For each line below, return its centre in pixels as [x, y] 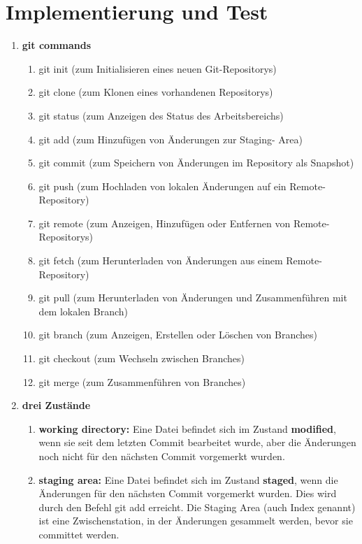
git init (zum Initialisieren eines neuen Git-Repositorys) [158, 68]
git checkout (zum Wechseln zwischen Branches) [142, 358]
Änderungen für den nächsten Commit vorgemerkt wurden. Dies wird [188, 493]
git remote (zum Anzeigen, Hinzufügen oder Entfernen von [165, 223]
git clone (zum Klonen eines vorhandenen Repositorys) [156, 92]
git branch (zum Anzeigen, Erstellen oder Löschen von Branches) [178, 335]
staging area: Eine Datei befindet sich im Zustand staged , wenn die [188, 479]
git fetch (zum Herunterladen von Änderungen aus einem [161, 260]
